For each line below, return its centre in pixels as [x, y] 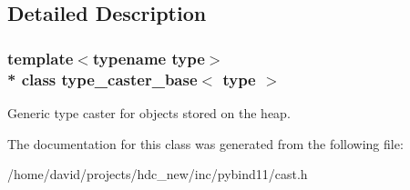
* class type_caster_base [102, 79]
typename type [149, 58]
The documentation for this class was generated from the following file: [205, 143]
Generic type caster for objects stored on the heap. [149, 112]
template [41, 58]
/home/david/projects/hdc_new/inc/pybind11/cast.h [158, 174]
